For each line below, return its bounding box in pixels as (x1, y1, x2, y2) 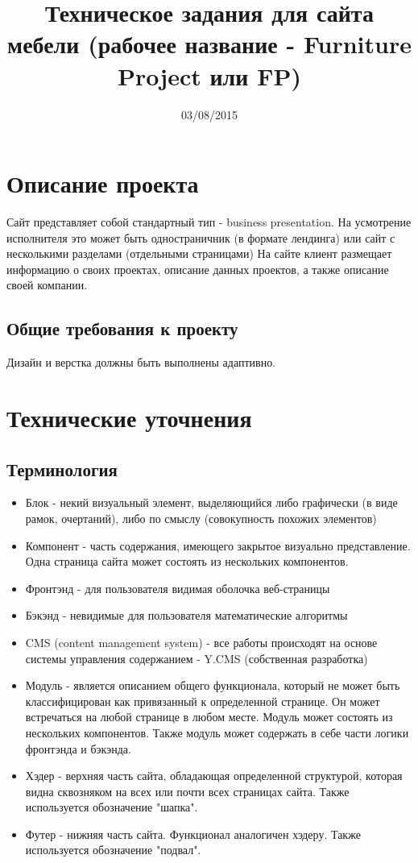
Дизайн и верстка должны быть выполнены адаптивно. (6, 354, 276, 371)
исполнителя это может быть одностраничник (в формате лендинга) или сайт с (6, 229, 395, 246)
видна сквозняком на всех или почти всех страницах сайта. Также (25, 782, 350, 799)
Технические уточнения (6, 400, 252, 434)
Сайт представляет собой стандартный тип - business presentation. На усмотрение (6, 214, 412, 230)
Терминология (6, 456, 118, 481)
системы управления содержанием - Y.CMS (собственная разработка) (25, 649, 368, 666)
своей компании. (6, 276, 88, 293)
